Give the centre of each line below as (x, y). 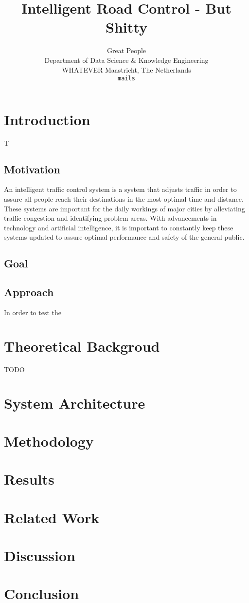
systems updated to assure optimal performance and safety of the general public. (124, 237)
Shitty (126, 27)
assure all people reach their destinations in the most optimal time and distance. (124, 199)
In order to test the (33, 312)
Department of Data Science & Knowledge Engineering (126, 60)
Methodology (49, 441)
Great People (126, 50)
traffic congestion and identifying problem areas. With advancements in (110, 218)
